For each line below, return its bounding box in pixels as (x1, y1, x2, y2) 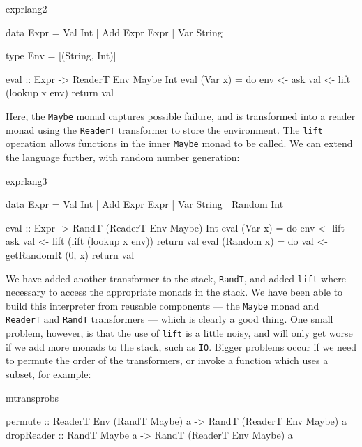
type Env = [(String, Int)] (6, 48, 116, 63)
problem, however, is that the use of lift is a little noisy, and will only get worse (6, 326, 353, 340)
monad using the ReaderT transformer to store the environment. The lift (6, 122, 323, 137)
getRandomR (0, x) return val (6, 247, 135, 262)
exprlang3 (6, 173, 47, 188)
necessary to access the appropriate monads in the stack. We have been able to (6, 285, 343, 299)
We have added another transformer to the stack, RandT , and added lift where (6, 271, 346, 285)
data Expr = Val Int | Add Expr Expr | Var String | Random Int (6, 197, 284, 211)
